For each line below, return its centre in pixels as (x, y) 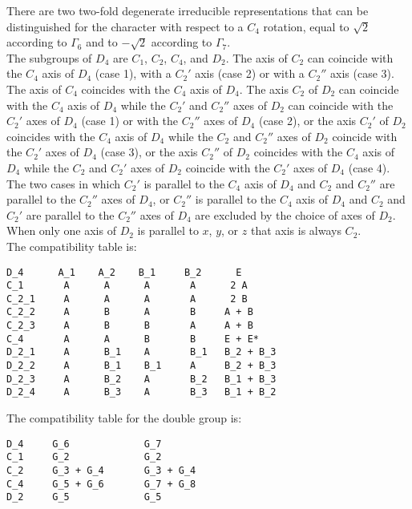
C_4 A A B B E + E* (133, 339)
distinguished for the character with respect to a (125, 26)
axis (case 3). (362, 73)
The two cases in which (64, 183)
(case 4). (369, 167)
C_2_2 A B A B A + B (130, 312)
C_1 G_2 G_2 (84, 457)
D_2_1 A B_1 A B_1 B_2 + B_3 (141, 352)
